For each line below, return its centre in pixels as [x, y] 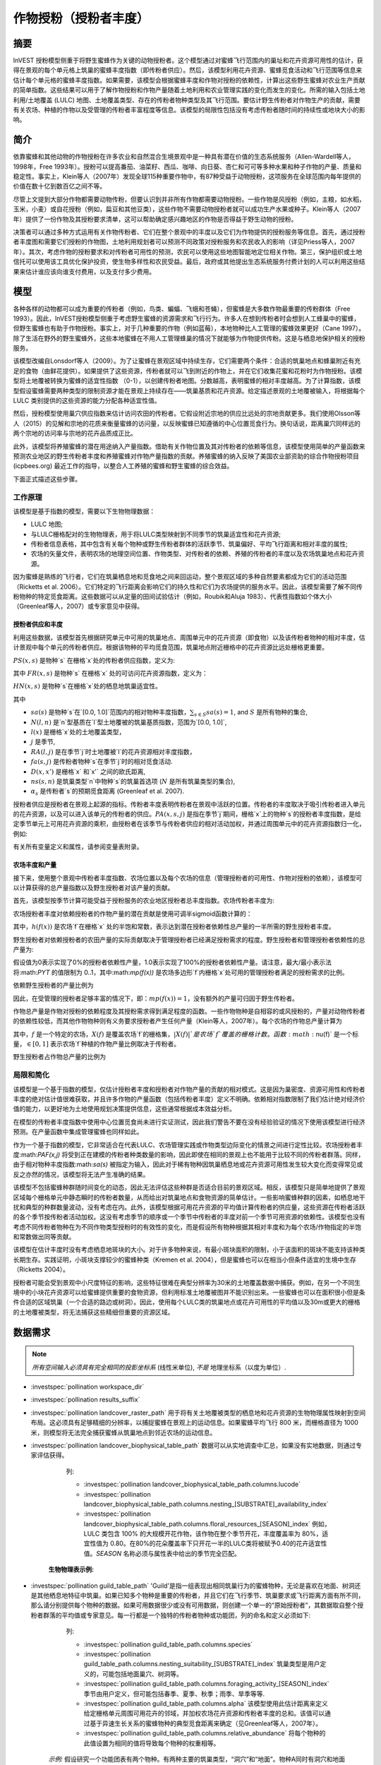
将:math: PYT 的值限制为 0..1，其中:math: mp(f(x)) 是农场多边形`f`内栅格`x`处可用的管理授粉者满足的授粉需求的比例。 [181, 972]
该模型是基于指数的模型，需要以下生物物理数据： [84, 511]
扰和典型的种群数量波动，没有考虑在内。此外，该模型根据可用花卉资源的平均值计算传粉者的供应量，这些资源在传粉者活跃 [189, 1207]
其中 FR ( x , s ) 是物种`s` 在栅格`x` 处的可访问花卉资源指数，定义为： [110, 673]
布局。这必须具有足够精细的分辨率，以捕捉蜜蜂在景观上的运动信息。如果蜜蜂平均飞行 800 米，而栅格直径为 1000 [195, 1423]
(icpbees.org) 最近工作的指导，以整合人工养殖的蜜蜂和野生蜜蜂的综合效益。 [123, 466]
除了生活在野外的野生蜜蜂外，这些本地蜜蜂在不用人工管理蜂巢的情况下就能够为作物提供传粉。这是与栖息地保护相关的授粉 [189, 338]
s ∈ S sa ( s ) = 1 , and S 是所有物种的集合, [251, 713]
